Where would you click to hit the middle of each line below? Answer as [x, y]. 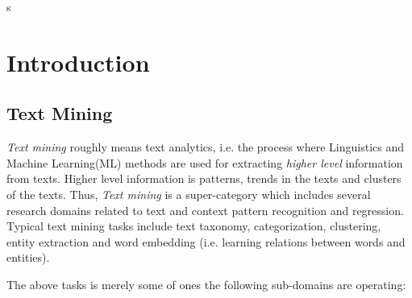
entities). [28, 257]
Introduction [78, 62]
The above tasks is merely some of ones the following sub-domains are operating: [206, 284]
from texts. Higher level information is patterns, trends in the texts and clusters [204, 178]
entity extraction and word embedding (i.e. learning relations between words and [206, 241]
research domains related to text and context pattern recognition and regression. [205, 210]
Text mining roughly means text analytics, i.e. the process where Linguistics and [205, 147]
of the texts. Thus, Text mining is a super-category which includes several [189, 194]
